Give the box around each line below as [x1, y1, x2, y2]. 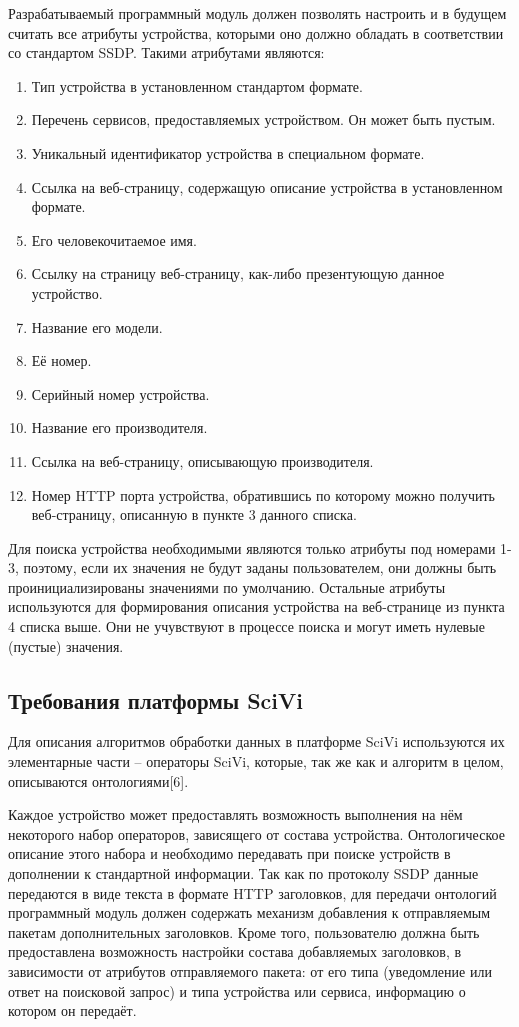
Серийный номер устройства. [31, 383, 210, 404]
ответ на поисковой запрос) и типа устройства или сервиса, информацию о [8, 980, 466, 1001]
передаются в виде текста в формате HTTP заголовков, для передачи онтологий [8, 882, 497, 903]
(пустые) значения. [8, 635, 124, 656]
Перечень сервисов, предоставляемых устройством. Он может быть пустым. [31, 109, 496, 130]
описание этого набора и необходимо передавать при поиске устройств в [8, 843, 451, 864]
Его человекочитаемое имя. [31, 229, 197, 250]
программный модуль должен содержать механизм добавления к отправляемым [8, 902, 491, 923]
